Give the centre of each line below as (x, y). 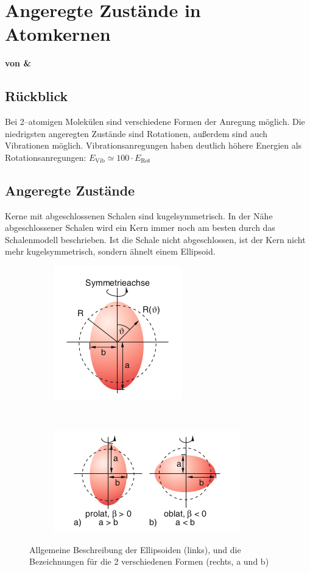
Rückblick (37, 96)
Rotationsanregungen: (46, 157)
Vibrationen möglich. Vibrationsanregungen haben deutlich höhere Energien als (153, 145)
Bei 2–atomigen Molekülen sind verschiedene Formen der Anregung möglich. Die (155, 122)
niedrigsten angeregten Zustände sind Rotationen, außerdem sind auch (136, 133)
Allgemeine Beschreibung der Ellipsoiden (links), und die (135, 549)
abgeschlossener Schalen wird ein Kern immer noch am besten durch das (140, 228)
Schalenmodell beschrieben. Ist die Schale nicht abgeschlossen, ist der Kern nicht (155, 239)
